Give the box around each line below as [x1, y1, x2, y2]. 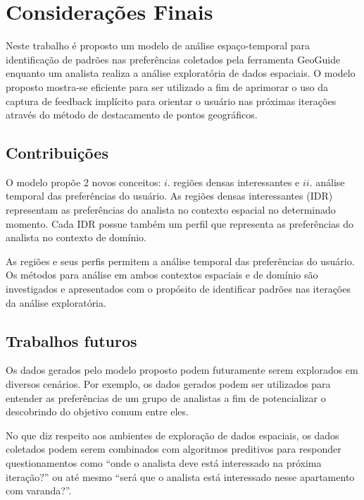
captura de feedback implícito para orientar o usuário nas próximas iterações [6, 93, 337, 108]
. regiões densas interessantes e [167, 174, 300, 189]
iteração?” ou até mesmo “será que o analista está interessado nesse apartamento [6, 469, 355, 484]
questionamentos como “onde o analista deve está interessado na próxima [6, 456, 322, 470]
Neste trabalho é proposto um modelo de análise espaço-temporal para [6, 38, 310, 53]
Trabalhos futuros [6, 329, 137, 351]
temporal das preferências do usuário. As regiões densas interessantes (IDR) [6, 188, 333, 203]
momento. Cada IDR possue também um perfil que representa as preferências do [6, 216, 354, 231]
